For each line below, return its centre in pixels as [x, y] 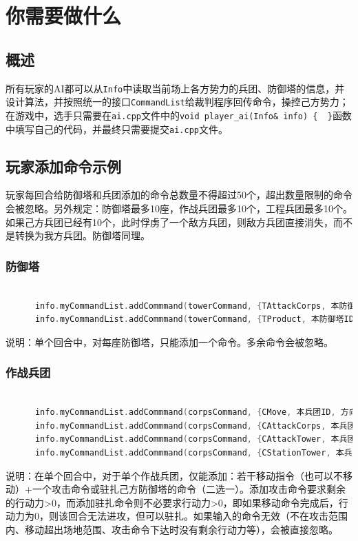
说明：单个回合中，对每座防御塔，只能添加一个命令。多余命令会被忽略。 [169, 341]
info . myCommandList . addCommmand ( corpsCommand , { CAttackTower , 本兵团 [195, 439]
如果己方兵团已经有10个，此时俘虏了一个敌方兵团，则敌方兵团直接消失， [169, 222]
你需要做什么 [64, 16]
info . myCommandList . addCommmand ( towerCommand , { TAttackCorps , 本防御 [195, 306]
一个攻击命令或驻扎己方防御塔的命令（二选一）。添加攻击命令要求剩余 [189, 489]
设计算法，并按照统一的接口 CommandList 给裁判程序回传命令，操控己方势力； [177, 102]
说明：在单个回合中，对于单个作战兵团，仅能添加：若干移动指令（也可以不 [174, 475]
